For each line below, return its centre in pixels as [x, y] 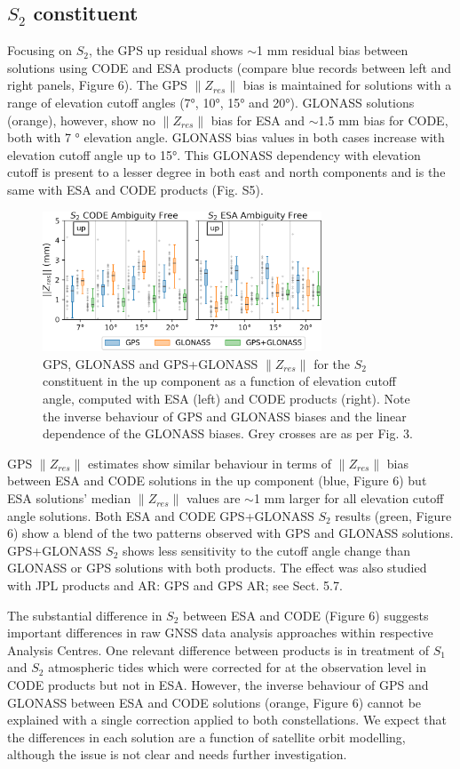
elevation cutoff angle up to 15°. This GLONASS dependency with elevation [214, 154]
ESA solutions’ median [69, 498]
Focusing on [40, 50]
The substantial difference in [85, 615]
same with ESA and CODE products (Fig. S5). [135, 189]
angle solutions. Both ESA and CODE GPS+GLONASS [161, 515]
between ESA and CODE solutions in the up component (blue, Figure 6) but [217, 481]
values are [213, 498]
